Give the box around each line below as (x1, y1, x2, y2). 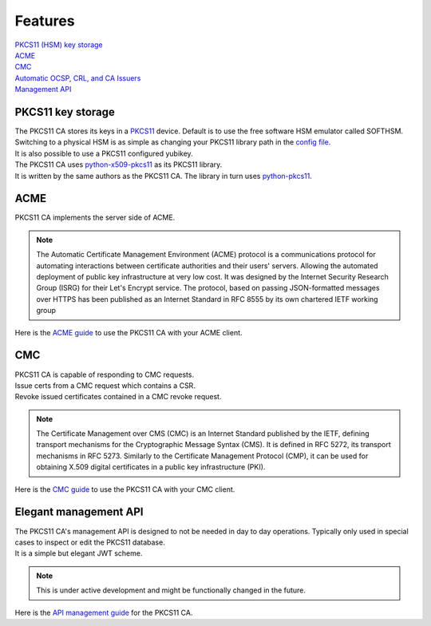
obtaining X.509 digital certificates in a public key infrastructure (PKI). (36, 462, 266, 472)
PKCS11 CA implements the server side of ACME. (14, 212, 176, 223)
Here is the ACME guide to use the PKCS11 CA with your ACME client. (14, 327, 243, 337)
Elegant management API (14, 505, 144, 519)
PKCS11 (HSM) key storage (14, 40, 103, 50)
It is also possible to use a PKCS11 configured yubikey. (14, 149, 193, 158)
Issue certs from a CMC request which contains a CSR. (14, 380, 196, 390)
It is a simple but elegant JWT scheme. (14, 549, 143, 558)
